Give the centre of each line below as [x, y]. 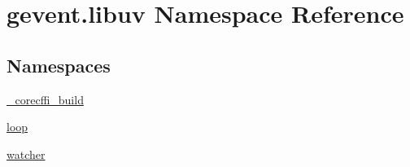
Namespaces [59, 65]
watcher [26, 154]
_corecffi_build [45, 99]
